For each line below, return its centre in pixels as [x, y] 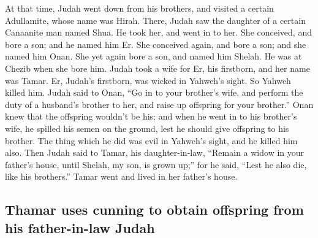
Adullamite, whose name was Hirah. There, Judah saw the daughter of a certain [155, 20]
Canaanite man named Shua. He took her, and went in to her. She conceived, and [158, 32]
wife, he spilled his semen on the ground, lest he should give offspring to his [147, 128]
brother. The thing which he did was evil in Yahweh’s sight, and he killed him [151, 140]
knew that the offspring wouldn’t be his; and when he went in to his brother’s [151, 116]
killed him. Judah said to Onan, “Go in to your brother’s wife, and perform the [154, 92]
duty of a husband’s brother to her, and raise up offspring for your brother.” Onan [159, 104]
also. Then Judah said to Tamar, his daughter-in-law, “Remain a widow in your [155, 152]
